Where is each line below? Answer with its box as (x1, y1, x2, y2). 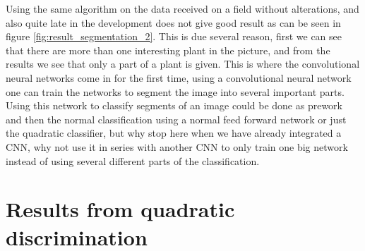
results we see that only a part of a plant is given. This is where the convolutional (6, 56, 360, 71)
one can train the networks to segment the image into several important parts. (6, 84, 345, 99)
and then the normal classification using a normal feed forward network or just (6, 111, 347, 126)
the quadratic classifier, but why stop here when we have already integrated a (6, 125, 342, 140)
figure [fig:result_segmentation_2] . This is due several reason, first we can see (6, 29, 342, 44)
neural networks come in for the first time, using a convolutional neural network (6, 70, 352, 85)
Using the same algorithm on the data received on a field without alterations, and (6, 1, 359, 16)
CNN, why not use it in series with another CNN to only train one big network (6, 139, 348, 154)
